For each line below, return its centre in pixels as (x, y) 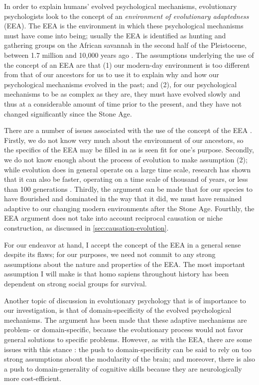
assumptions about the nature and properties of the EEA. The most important (125, 264)
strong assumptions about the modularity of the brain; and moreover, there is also (129, 359)
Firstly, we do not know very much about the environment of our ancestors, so (124, 140)
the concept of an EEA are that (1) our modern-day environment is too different (127, 64)
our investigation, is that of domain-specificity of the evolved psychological (118, 310)
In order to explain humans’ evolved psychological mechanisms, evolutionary (121, 6)
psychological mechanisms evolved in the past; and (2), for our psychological (121, 84)
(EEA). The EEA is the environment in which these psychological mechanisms (124, 26)
